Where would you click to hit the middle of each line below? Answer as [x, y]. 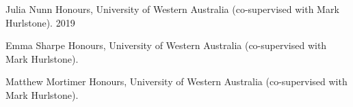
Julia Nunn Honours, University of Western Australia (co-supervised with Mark [172, 9]
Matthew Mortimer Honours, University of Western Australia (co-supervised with [176, 81]
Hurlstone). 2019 [40, 22]
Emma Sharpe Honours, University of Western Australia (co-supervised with [166, 45]
